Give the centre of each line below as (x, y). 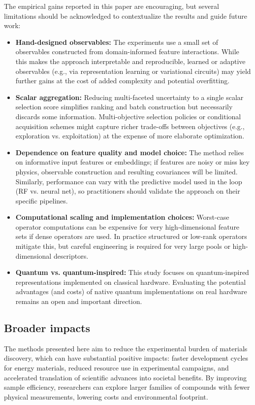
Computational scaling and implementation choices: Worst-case (122, 217)
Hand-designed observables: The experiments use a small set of (117, 42)
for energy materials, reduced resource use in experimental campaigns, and (116, 368)
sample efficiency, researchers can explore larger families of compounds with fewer (127, 387)
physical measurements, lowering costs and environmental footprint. (106, 396)
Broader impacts (47, 328)
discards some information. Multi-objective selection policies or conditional (128, 116)
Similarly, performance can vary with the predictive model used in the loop (129, 181)
